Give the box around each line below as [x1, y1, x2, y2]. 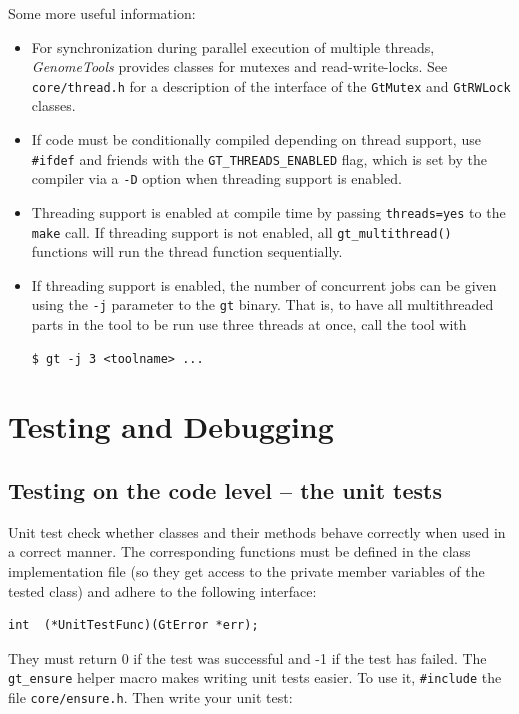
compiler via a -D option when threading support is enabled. [31, 168, 402, 189]
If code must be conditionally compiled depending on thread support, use [31, 129, 481, 150]
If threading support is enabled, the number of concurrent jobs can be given [31, 274, 497, 295]
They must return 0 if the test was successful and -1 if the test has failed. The [8, 647, 487, 668]
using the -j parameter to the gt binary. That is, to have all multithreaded [31, 294, 494, 315]
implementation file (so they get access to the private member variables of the [8, 561, 485, 582]
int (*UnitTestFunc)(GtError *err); [8, 618, 259, 633]
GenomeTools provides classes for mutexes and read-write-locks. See [31, 56, 448, 77]
